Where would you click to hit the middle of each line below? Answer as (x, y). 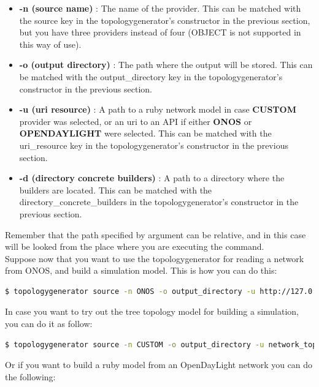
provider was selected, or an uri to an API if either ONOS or (136, 121)
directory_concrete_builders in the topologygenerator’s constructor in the (159, 202)
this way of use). (50, 44)
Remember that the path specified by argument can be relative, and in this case (156, 234)
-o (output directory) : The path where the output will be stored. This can (166, 65)
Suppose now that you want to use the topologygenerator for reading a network (155, 258)
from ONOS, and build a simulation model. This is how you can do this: (141, 270)
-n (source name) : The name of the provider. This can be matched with (160, 8)
